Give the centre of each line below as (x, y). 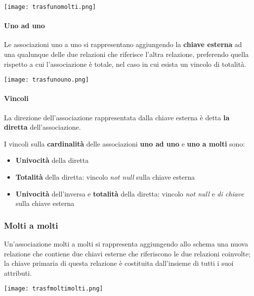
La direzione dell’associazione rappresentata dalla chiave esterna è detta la (117, 117)
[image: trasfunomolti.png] (50, 7)
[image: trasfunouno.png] (46, 80)
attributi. (18, 272)
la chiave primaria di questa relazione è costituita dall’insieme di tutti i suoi (119, 263)
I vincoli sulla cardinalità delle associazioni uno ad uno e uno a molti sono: (125, 143)
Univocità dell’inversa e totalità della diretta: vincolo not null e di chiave (130, 193)
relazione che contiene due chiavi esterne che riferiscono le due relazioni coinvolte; (127, 253)
